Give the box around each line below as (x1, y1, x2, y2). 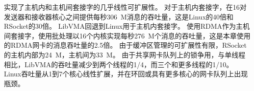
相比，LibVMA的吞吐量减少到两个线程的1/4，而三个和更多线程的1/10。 (4, 59, 233, 69)
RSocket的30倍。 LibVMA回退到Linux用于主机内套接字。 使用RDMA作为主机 (4, 21, 250, 31)
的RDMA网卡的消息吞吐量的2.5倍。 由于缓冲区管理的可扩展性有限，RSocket (4, 40, 247, 50)
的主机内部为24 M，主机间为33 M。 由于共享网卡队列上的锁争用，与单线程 (4, 49, 246, 59)
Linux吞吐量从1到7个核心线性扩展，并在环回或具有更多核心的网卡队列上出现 (4, 69, 248, 79)
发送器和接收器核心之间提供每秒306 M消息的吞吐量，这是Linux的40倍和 (4, 11, 234, 21)
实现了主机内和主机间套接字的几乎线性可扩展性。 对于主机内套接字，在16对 (4, 2, 247, 12)
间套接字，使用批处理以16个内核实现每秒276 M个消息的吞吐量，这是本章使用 (4, 30, 251, 40)
